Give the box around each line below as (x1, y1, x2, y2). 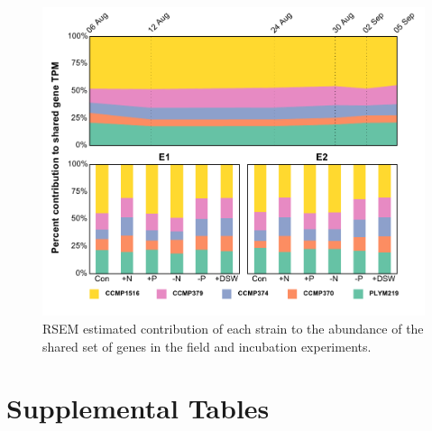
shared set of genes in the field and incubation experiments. (42, 336, 372, 355)
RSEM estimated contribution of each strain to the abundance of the (42, 319, 424, 337)
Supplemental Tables (6, 390, 270, 426)
